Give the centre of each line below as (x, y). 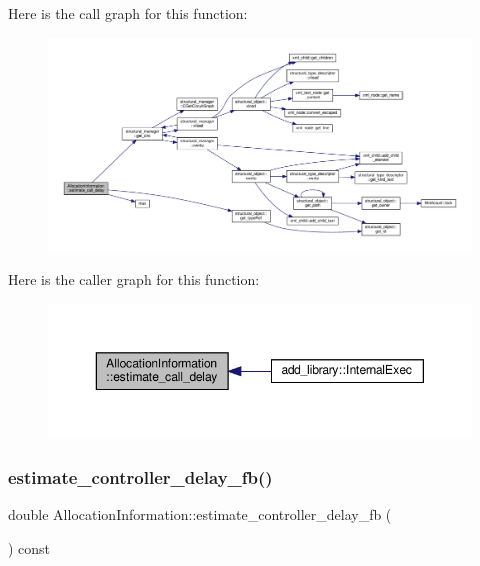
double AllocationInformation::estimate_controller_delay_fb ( (200, 514)
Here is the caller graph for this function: (134, 279)
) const (29, 548)
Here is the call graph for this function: (128, 13)
